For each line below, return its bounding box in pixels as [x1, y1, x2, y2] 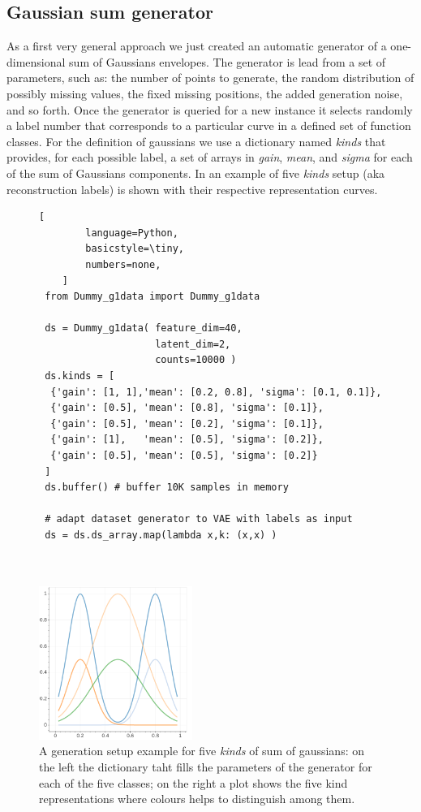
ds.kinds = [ [45, 370, 115, 382]
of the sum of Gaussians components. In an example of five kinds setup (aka [6, 164, 385, 181]
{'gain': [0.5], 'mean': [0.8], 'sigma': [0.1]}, [50, 402, 324, 414]
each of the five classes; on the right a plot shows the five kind [39, 774, 348, 791]
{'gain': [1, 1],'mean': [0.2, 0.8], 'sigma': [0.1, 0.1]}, [50, 386, 382, 398]
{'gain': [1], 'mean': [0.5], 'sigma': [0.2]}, [50, 434, 324, 446]
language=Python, [85, 227, 178, 239]
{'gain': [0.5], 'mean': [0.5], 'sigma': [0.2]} [50, 450, 318, 462]
